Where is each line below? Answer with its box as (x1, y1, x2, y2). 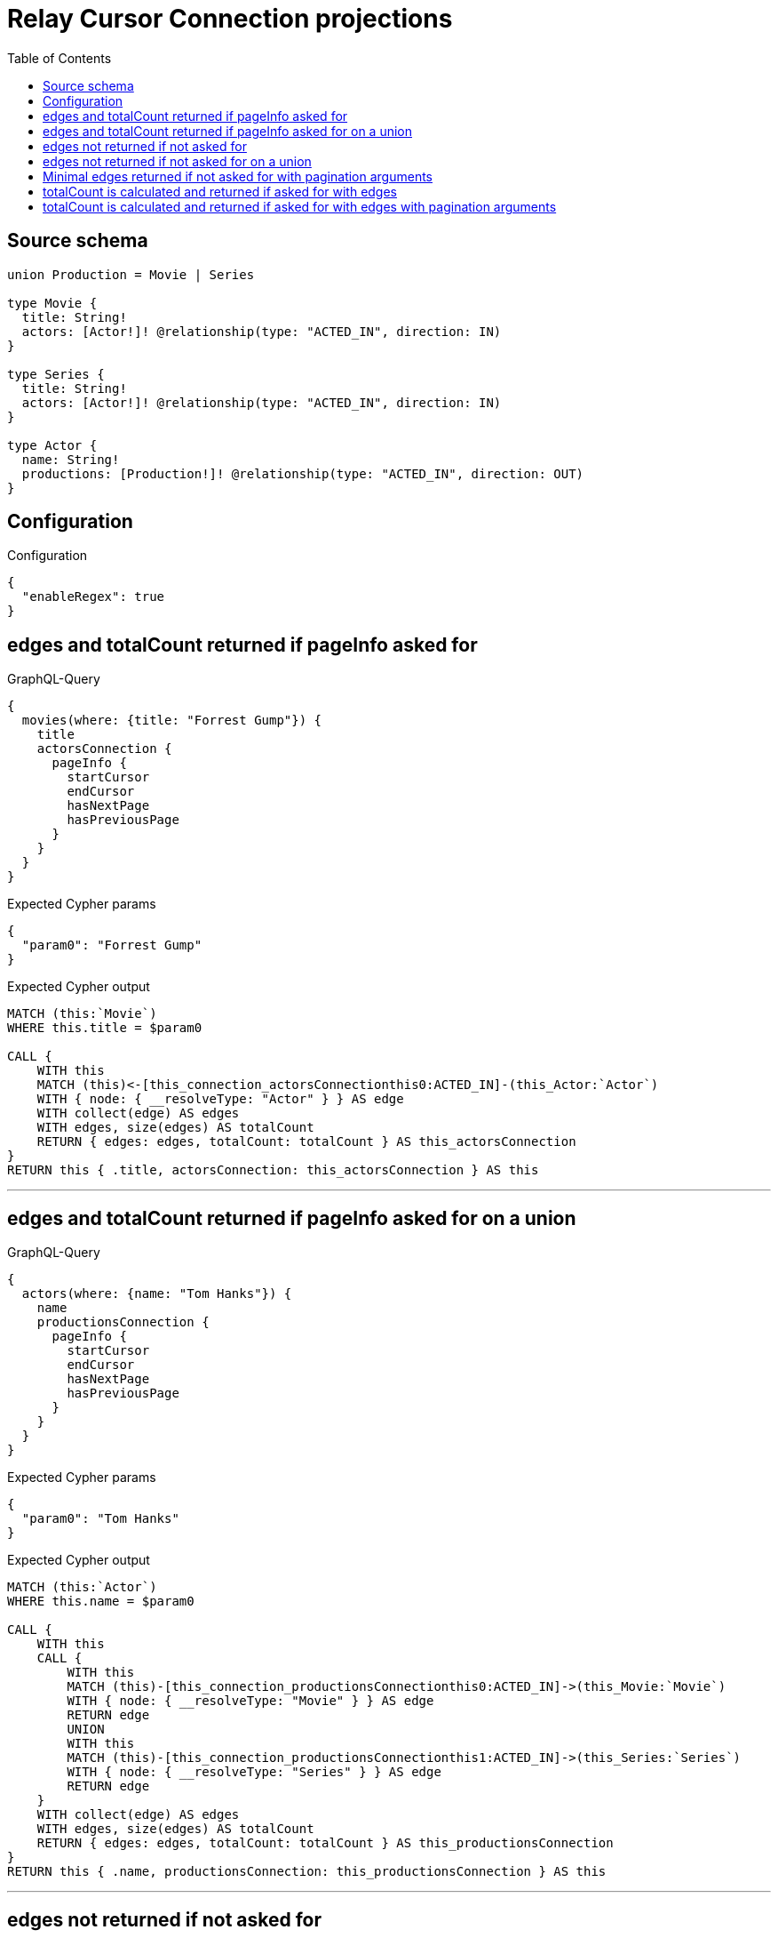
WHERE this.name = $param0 (7, 1594, 194, 1609)
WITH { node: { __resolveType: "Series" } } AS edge (67, 1765, 441, 1780)
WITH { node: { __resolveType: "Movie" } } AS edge (67, 1694, 434, 1709)
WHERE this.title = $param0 (7, 1021, 202, 1036)
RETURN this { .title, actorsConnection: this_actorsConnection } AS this (7, 1163, 539, 1178)
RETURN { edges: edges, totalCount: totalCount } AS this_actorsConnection (36, 1134, 576, 1149)
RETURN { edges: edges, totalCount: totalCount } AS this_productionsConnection (36, 1836, 614, 1851)
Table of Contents (7, 50, 112, 66)
